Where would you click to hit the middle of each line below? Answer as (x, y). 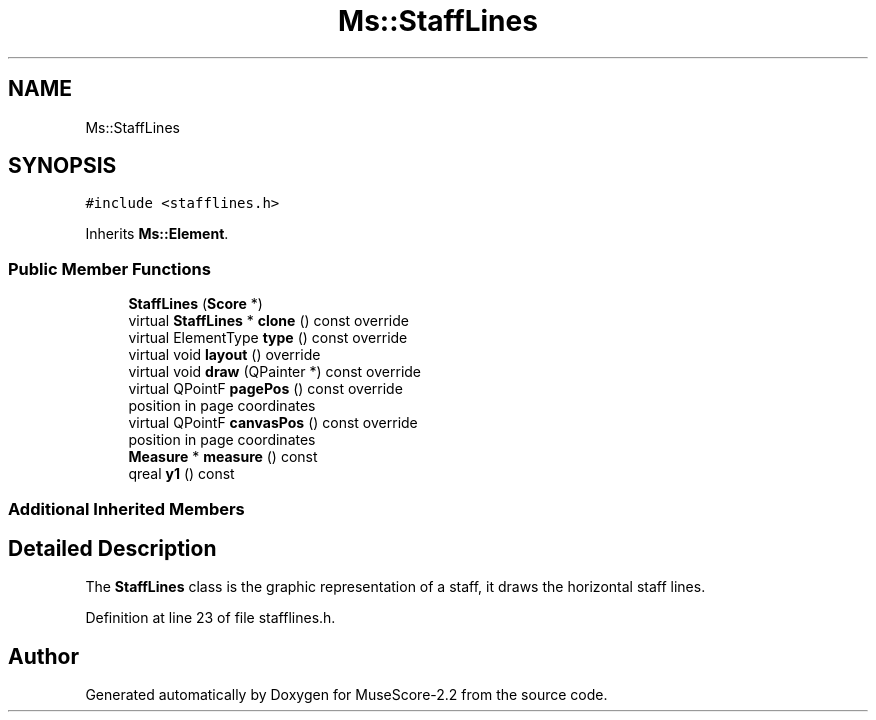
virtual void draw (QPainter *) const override (275, 372)
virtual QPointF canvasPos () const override (273, 423)
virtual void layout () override (224, 355)
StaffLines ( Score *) (195, 304)
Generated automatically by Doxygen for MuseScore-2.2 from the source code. (346, 695)
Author (43, 656)
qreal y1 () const (181, 474)
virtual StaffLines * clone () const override (268, 321)
